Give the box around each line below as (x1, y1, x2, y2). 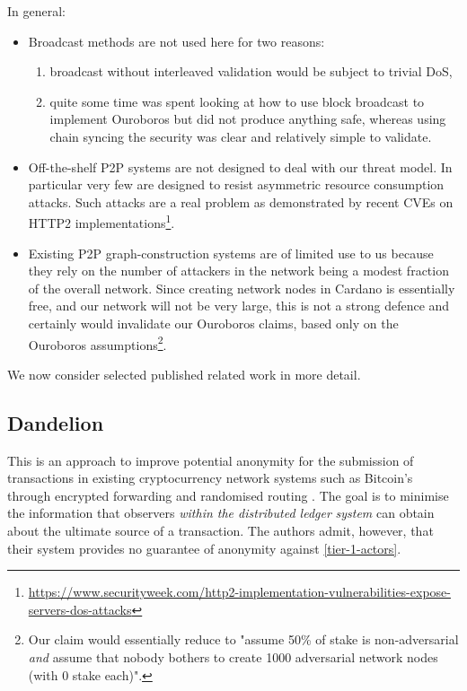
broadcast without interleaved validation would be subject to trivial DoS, (49, 62, 453, 81)
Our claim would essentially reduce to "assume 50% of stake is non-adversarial (28, 630, 459, 649)
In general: (7, 2, 66, 20)
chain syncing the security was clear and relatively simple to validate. (49, 127, 432, 145)
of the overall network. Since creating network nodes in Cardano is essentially (28, 278, 455, 297)
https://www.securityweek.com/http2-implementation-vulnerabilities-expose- (28, 582, 451, 601)
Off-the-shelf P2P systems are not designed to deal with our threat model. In (28, 157, 453, 176)
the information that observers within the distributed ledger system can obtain (7, 503, 435, 522)
